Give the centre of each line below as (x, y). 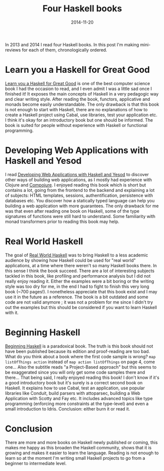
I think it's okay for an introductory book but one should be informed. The (79, 120)
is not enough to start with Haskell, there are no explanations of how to (76, 109)
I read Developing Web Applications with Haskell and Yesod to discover (77, 174)
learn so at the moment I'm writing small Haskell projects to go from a (75, 458)
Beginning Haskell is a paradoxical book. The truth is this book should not (79, 346)
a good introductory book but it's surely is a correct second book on (74, 382)
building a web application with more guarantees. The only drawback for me (82, 206)
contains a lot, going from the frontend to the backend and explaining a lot (80, 190)
